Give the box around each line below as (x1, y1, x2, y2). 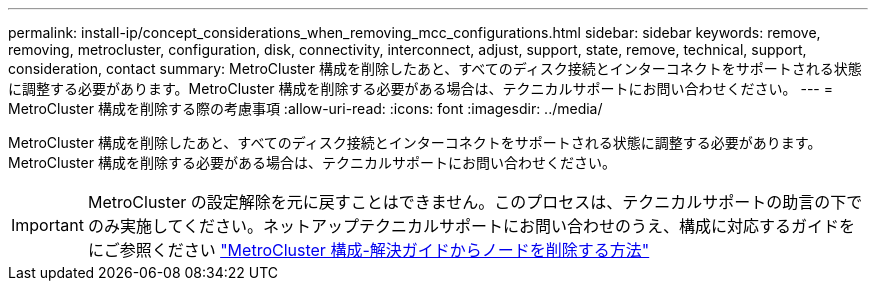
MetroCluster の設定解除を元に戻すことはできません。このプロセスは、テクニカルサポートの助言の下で (87, 192, 863, 212)
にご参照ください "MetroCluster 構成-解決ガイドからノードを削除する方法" (87, 240, 650, 260)
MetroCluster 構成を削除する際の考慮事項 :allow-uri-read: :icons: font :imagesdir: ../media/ (8, 100, 603, 117)
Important (11, 215, 84, 235)
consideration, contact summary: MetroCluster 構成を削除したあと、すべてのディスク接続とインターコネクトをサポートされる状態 (8, 60, 862, 77)
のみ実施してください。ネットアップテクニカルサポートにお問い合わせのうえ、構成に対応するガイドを (87, 216, 856, 236)
